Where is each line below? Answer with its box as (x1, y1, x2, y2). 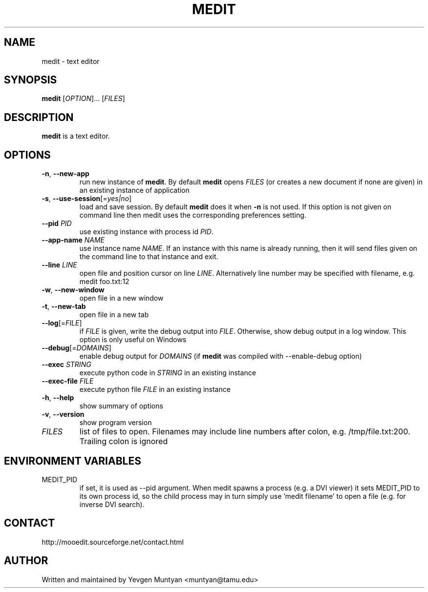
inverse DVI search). (79, 500, 145, 509)
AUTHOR (4, 554, 48, 567)
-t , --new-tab (42, 302, 86, 311)
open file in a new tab (79, 310, 149, 319)
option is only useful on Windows (79, 335, 187, 344)
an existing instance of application (79, 186, 190, 195)
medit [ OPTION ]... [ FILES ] (42, 94, 125, 103)
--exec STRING (42, 360, 91, 369)
